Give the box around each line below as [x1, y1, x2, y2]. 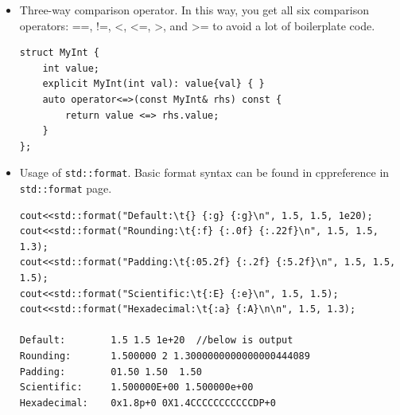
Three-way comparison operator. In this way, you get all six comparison [19, 2, 369, 18]
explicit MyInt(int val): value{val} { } [42, 78, 265, 90]
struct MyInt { [19, 47, 100, 59]
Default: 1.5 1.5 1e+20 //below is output [19, 335, 293, 346]
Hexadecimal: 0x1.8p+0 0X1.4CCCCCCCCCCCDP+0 [19, 397, 276, 409]
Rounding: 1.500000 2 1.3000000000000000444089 [19, 350, 310, 362]
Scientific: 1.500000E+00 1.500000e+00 [19, 382, 254, 393]
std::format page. [19, 180, 112, 196]
